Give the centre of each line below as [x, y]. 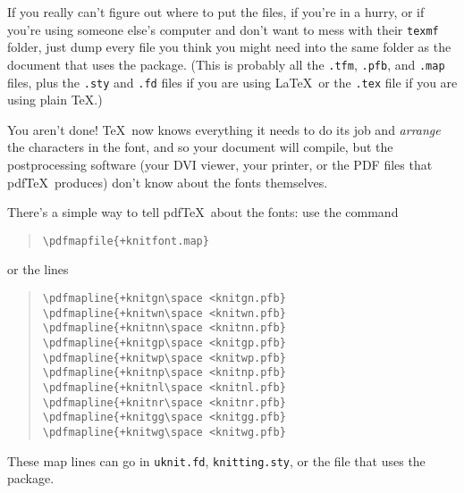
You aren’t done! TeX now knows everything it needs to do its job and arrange [224, 129]
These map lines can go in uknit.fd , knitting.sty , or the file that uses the [216, 460]
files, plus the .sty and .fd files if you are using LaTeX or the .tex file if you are [232, 82]
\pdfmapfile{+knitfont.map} [126, 241]
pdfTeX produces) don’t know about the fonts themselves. [168, 182]
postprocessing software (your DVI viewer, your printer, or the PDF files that [220, 164]
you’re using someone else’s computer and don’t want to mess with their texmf [223, 29]
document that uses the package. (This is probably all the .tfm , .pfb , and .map [226, 64]
